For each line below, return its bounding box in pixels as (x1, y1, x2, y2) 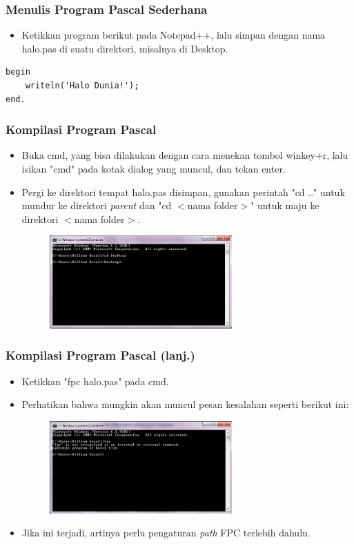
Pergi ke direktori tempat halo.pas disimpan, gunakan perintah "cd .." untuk (21, 184, 345, 199)
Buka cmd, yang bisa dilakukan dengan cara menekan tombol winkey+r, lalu (21, 148, 348, 162)
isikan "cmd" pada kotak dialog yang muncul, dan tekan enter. (21, 162, 286, 175)
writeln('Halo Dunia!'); (25, 81, 139, 90)
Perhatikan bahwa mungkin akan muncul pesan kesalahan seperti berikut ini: (21, 397, 349, 411)
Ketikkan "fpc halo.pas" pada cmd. (21, 373, 169, 388)
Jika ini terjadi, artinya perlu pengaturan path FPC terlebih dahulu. (21, 525, 311, 540)
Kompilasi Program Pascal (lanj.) (6, 347, 195, 364)
